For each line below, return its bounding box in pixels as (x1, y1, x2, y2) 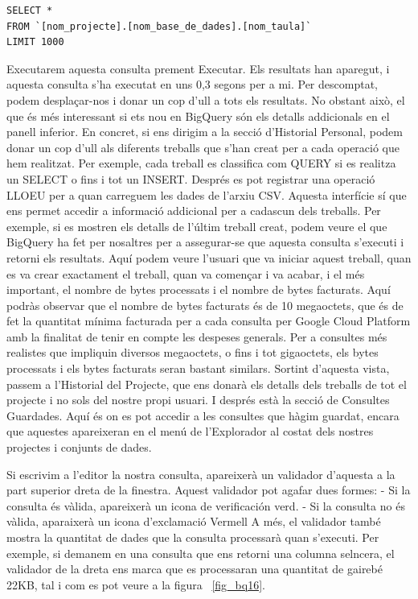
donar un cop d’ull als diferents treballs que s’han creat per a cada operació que (6, 138, 400, 155)
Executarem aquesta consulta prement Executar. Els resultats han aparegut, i (6, 60, 390, 76)
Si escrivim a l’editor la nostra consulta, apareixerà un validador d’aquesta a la (6, 465, 395, 482)
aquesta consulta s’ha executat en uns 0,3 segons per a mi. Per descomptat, (6, 76, 378, 93)
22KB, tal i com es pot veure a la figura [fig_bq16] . (6, 576, 265, 593)
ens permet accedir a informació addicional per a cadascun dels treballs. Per (6, 202, 381, 219)
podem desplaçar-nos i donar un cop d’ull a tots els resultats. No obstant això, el (6, 91, 405, 108)
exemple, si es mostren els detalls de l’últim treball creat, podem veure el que (6, 217, 387, 234)
